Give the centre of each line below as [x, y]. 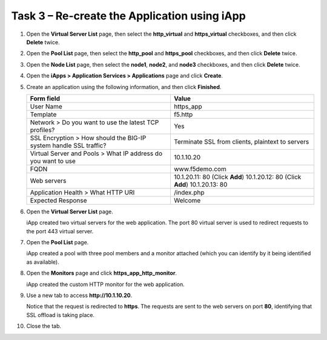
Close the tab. [44, 326]
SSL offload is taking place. [61, 315]
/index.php [189, 192]
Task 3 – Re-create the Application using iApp [129, 16]
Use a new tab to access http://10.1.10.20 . [79, 295]
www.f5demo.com [200, 168]
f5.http [183, 114]
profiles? [42, 130]
